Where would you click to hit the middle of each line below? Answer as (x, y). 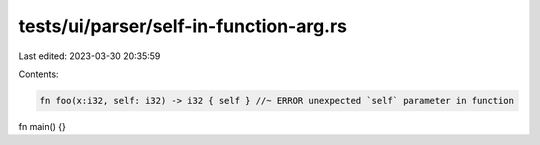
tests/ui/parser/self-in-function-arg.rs (183, 26)
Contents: (38, 74)
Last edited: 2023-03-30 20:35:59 (89, 56)
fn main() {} (42, 126)
